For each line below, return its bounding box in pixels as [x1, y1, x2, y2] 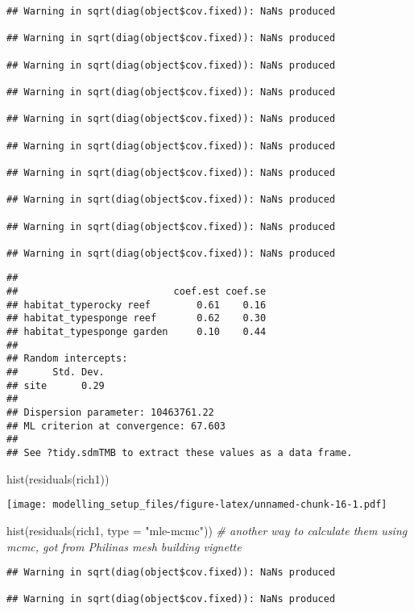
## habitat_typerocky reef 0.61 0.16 [6, 299, 267, 311]
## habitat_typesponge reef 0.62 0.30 [6, 312, 267, 324]
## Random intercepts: [6, 353, 128, 365]
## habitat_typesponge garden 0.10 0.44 [6, 326, 267, 338]
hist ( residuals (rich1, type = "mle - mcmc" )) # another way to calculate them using [6, 521, 408, 538]
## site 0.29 [6, 379, 105, 391]
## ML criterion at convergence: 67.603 [6, 420, 226, 432]
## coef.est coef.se [6, 286, 267, 298]
